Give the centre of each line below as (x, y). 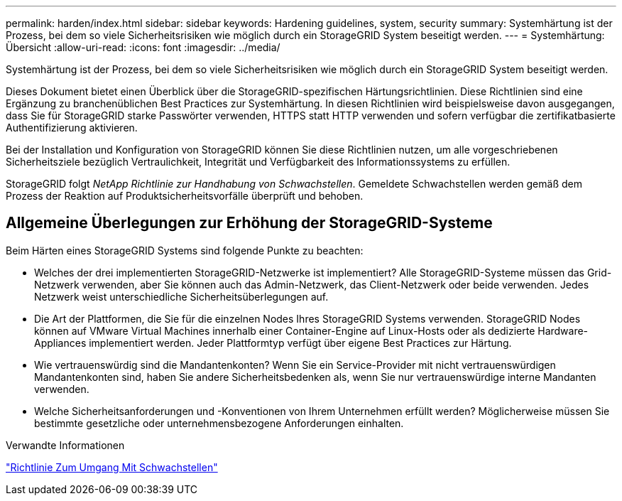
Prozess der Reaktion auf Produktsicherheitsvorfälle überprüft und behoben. (185, 196)
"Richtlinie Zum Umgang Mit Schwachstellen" (112, 467)
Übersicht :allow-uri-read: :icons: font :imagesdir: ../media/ (143, 47)
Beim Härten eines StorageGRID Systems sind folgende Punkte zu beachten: (185, 250)
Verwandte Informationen (65, 445)
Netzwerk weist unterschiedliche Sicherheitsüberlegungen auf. (181, 296)
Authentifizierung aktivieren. (72, 128)
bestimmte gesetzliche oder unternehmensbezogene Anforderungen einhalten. (219, 423)
